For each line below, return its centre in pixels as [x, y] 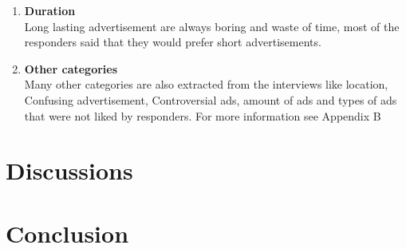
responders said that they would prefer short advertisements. [173, 42]
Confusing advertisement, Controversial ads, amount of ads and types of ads [211, 99]
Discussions [69, 170]
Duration [50, 10]
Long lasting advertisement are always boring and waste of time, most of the [212, 26]
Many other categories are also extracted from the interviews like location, [206, 84]
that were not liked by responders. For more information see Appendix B [203, 115]
